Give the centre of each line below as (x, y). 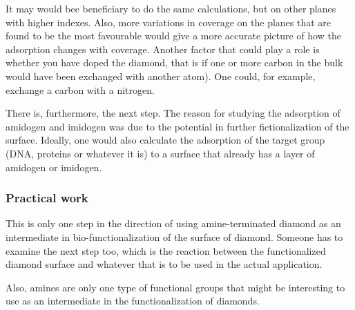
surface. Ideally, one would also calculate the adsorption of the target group (165, 140)
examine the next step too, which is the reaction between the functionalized (166, 250)
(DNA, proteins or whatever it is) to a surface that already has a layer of (160, 153)
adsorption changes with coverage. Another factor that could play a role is (163, 49)
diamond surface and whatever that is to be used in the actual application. (164, 264)
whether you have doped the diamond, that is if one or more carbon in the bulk (174, 62)
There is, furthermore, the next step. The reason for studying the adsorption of (173, 113)
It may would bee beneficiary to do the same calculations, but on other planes (171, 8)
